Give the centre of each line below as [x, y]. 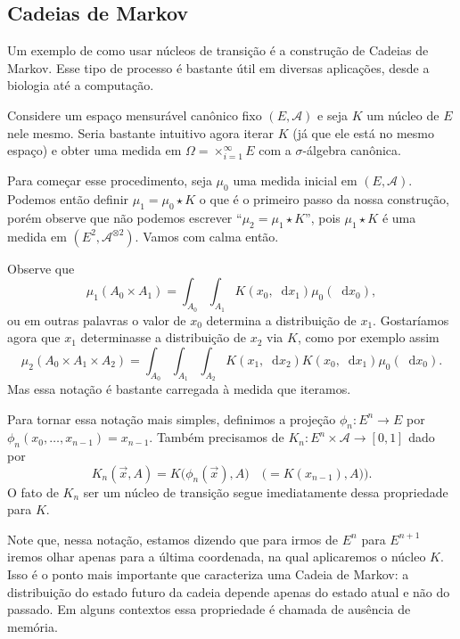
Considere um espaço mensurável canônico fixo [135, 115]
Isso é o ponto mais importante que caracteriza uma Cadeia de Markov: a [208, 574]
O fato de [33, 492]
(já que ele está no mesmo [363, 132]
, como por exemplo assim [368, 337]
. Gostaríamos [411, 319]
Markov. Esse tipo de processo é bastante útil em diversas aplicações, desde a [218, 67]
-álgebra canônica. [352, 150]
